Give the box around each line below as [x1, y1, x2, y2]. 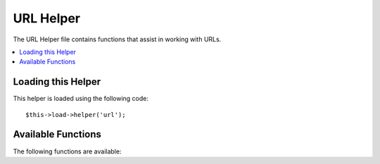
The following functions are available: [13, 147, 122, 156]
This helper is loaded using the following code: [13, 95, 149, 103]
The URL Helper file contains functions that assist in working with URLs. [13, 35, 222, 43]
